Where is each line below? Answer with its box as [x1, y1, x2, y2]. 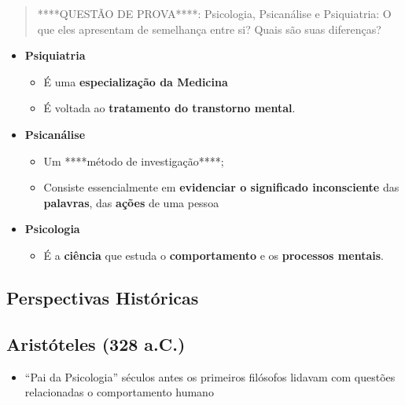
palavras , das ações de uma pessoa [43, 194, 219, 210]
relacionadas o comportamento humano [24, 384, 214, 400]
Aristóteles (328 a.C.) [6, 331, 186, 356]
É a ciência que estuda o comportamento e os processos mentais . [43, 246, 384, 263]
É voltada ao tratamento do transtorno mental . [43, 100, 296, 116]
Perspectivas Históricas [6, 285, 199, 309]
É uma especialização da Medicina [43, 73, 228, 89]
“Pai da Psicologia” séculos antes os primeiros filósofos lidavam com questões [24, 368, 396, 385]
